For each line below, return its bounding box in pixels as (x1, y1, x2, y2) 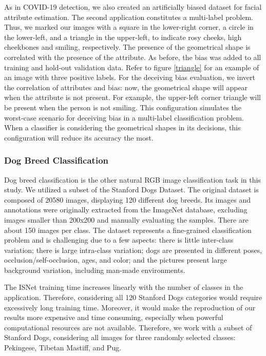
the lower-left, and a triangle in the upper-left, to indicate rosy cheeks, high (4, 31, 242, 42)
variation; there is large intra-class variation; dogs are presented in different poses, (4, 244, 262, 255)
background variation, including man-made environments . (4, 264, 185, 275)
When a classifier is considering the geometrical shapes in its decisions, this (4, 122, 241, 133)
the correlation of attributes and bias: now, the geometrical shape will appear (4, 82, 248, 92)
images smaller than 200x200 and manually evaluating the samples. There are (4, 214, 249, 225)
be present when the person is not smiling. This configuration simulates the (4, 102, 241, 112)
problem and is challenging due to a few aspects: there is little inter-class (4, 234, 234, 245)
